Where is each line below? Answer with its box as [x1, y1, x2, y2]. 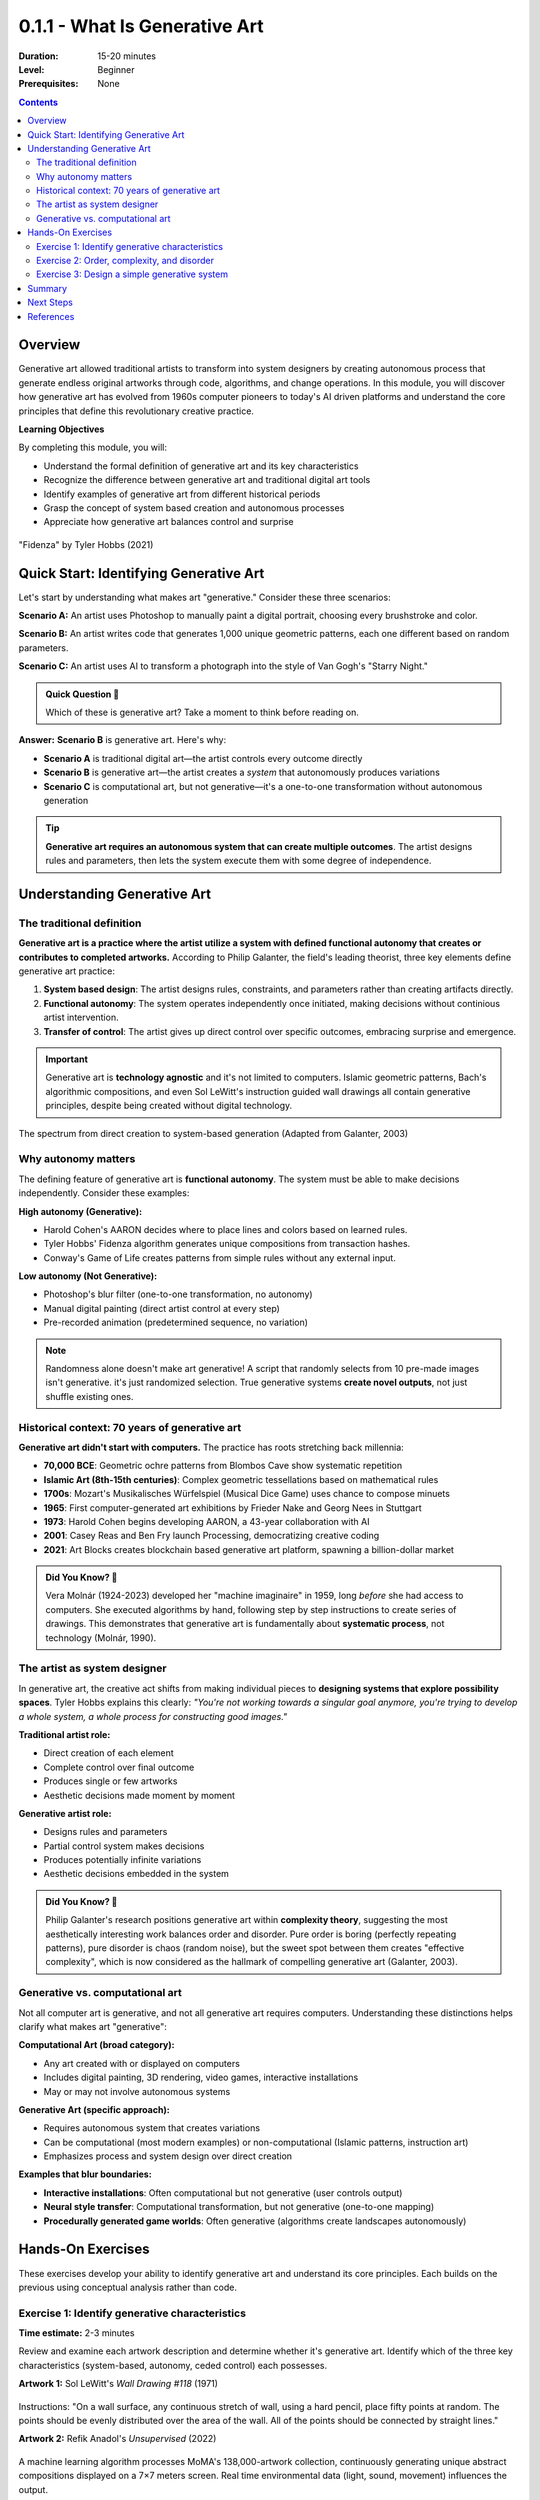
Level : [18, 63, 45, 75]
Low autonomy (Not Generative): [18, 1270, 158, 1282]
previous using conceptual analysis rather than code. [18, 2281, 237, 2293]
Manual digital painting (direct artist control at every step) [43, 1302, 280, 1314]
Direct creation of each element [43, 1747, 174, 1759]
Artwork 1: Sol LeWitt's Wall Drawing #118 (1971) [18, 2378, 219, 2390]
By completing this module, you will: [18, 441, 167, 454]
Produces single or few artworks [43, 1775, 178, 1787]
